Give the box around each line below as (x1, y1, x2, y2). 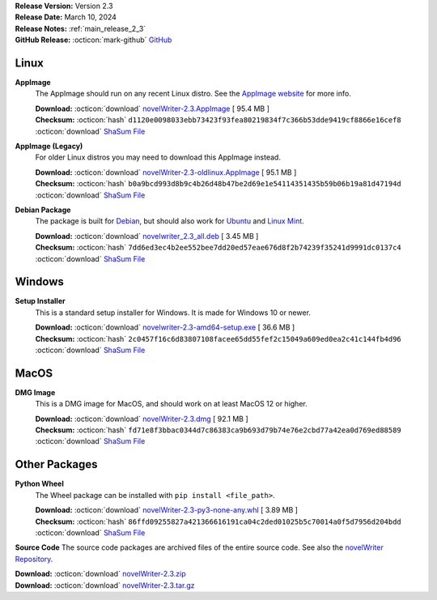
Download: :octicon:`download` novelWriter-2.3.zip (15, 569, 186, 579)
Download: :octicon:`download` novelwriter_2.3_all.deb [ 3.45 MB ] (35, 231, 259, 240)
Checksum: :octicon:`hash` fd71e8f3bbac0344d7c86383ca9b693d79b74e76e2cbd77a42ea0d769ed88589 (35, 425, 402, 435)
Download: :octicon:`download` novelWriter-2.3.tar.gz (15, 580, 195, 590)
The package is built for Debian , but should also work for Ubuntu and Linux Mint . (35, 216, 305, 226)
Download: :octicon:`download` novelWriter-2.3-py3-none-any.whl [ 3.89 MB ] (35, 505, 299, 515)
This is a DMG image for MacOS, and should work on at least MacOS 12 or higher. (35, 399, 308, 409)
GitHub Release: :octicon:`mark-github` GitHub (15, 35, 172, 45)
